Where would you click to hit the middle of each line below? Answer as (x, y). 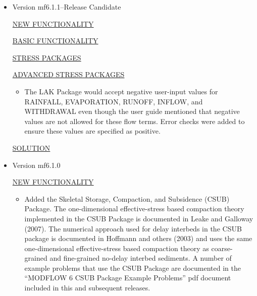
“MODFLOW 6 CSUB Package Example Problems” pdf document (128, 278)
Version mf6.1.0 (36, 165)
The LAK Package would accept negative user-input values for (121, 91)
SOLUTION (31, 147)
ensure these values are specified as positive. (92, 131)
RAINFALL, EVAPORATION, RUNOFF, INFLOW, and (114, 101)
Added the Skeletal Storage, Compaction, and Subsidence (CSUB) (127, 198)
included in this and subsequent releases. (87, 288)
